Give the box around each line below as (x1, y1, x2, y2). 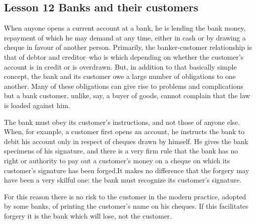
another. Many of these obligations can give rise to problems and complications (4, 80, 244, 91)
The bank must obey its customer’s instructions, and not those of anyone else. (4, 116, 240, 127)
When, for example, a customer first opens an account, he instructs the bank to (4, 126, 245, 137)
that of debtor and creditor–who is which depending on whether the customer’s (4, 51, 244, 62)
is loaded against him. (4, 100, 70, 110)
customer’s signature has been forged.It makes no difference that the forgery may (4, 165, 249, 175)
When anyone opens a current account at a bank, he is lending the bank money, (4, 23, 246, 33)
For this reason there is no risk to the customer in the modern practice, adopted (4, 191, 246, 201)
